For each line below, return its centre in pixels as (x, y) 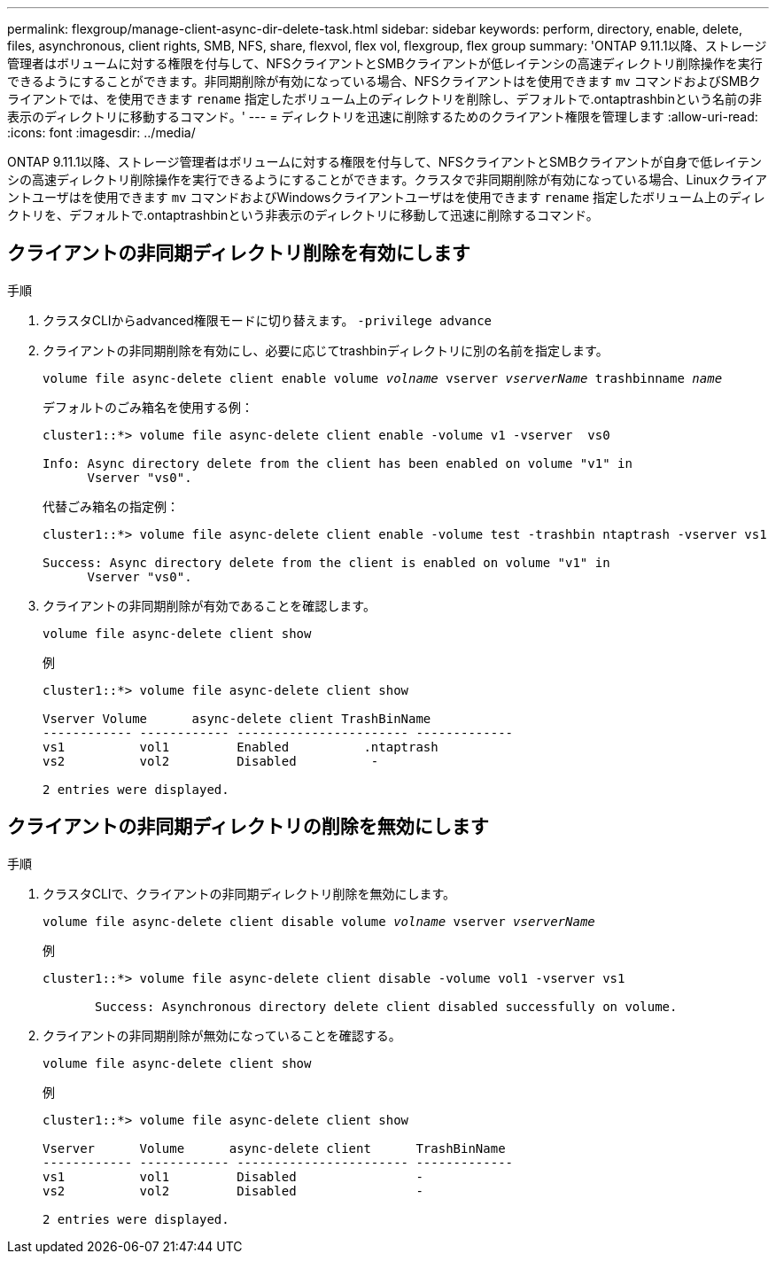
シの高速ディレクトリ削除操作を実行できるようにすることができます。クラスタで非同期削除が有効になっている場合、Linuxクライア (387, 179)
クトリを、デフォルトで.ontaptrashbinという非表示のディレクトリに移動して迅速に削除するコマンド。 (303, 215)
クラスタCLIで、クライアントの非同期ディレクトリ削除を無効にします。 (249, 893)
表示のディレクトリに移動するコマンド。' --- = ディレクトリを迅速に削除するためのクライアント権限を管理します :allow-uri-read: (383, 117)
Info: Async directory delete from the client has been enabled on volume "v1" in (338, 463)
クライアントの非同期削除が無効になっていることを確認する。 (222, 1035)
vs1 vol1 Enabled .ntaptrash (241, 747)
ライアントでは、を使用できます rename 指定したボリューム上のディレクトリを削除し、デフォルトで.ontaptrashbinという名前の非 (384, 99)
